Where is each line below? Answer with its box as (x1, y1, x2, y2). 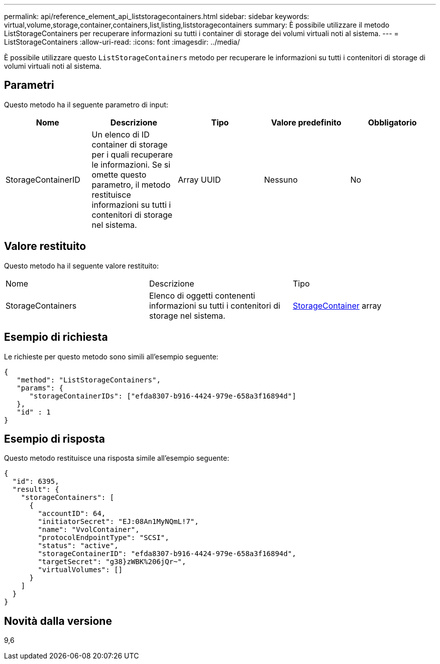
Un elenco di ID (91, 129, 150, 140)
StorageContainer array (292, 300, 382, 311)
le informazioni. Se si (91, 159, 171, 170)
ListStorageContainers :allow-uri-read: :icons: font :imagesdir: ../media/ (4, 38, 240, 46)
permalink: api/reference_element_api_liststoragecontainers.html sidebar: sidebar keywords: (4, 12, 309, 21)
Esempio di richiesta (4, 331, 108, 344)
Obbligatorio (368, 117, 417, 127)
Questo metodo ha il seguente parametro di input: (4, 100, 168, 109)
